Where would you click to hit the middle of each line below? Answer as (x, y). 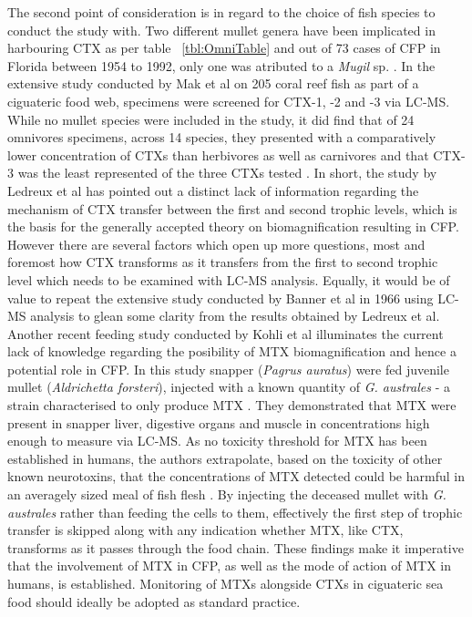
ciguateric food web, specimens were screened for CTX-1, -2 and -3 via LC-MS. (229, 101)
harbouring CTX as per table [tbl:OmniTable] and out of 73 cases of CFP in (224, 48)
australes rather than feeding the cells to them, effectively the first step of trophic (235, 512)
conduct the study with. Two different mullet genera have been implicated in (221, 30)
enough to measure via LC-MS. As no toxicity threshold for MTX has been (217, 441)
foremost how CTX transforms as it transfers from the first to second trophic (223, 262)
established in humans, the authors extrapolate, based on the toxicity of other (225, 458)
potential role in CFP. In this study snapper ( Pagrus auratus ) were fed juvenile (228, 369)
